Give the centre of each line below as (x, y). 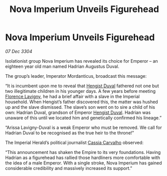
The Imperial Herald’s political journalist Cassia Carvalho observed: (74, 142)
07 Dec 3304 (19, 51)
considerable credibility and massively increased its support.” (69, 168)
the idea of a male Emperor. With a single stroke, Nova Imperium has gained (83, 163)
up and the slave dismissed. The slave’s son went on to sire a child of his (80, 107)
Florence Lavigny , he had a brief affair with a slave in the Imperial (72, 96)
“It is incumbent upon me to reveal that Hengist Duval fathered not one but (82, 86)
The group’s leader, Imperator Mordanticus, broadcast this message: (76, 76)
